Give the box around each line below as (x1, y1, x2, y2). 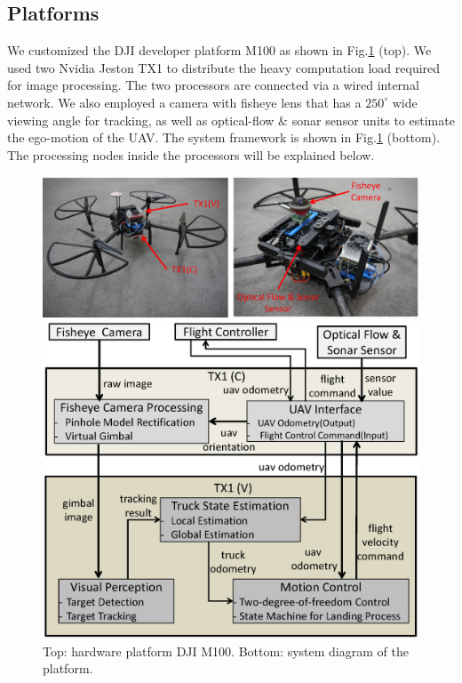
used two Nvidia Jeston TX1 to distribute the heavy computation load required (7, 58, 441, 76)
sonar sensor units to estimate (291, 110, 455, 129)
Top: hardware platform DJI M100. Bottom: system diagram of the (43, 641, 409, 660)
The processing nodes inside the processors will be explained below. (7, 145, 375, 164)
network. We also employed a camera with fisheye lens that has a (7, 92, 362, 111)
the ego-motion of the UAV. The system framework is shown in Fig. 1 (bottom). (7, 128, 441, 147)
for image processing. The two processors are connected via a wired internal (7, 76, 419, 94)
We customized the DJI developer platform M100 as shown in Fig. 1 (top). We (7, 41, 432, 60)
